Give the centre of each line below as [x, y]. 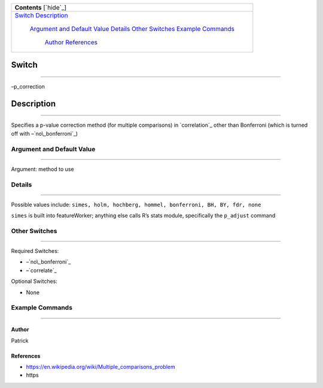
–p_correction [28, 87]
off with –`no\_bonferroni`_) [44, 133]
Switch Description [41, 15]
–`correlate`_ [41, 270]
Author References [71, 42]
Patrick [20, 340]
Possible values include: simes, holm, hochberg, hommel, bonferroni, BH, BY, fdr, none [136, 204]
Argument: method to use [42, 169]
